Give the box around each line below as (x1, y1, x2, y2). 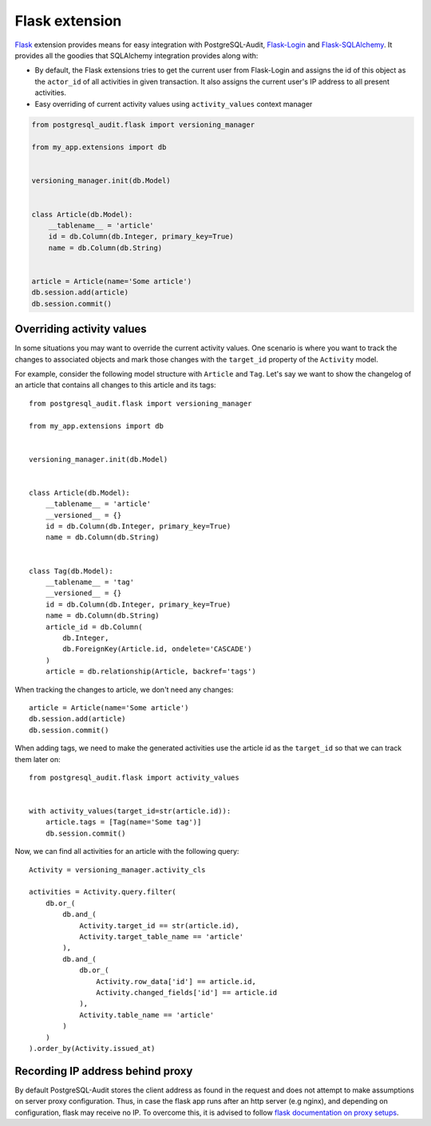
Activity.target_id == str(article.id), (79, 921, 239, 930)
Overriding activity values (14, 322, 147, 336)
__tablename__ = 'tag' (45, 578, 135, 587)
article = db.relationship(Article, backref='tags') (45, 667, 257, 676)
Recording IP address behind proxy (14, 1064, 193, 1077)
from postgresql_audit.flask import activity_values (29, 772, 239, 782)
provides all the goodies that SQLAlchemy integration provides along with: (14, 50, 259, 60)
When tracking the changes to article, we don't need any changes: (14, 685, 234, 694)
